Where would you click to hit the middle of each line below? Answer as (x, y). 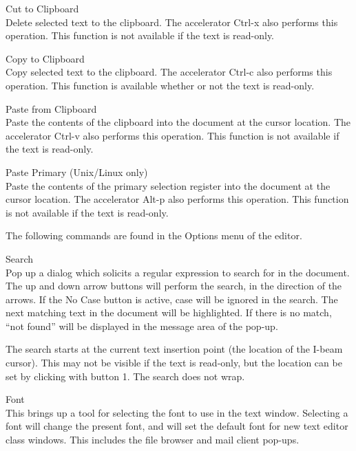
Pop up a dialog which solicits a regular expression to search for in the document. (178, 272)
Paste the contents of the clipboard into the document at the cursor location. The (178, 122)
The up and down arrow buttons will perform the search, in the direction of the (174, 286)
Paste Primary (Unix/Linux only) (77, 172)
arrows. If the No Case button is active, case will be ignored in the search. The (172, 299)
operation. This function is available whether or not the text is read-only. (160, 85)
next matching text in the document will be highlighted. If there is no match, (169, 312)
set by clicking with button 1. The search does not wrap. (125, 376)
